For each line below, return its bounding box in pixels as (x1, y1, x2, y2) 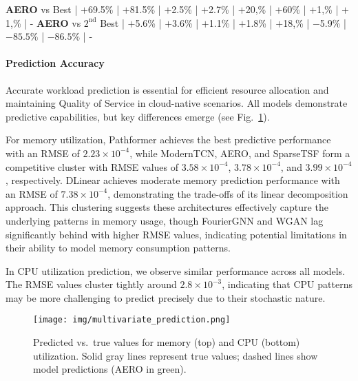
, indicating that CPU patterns (222, 277, 352, 291)
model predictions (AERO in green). (33, 362, 187, 376)
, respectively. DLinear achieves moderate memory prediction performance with (6, 173, 340, 187)
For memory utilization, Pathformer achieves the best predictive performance (6, 132, 331, 147)
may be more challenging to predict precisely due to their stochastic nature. (6, 290, 326, 305)
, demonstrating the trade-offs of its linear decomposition (107, 186, 348, 200)
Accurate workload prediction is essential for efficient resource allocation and (6, 82, 329, 96)
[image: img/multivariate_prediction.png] (33, 315, 231, 325)
